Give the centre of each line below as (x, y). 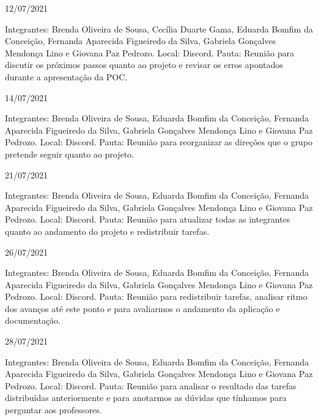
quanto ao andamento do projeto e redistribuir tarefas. (107, 231)
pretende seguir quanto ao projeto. (69, 154)
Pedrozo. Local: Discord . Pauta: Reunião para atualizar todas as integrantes (148, 219)
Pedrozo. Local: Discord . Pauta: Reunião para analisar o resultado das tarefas (151, 385)
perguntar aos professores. (54, 410)
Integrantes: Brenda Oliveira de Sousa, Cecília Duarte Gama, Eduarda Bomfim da (159, 29)
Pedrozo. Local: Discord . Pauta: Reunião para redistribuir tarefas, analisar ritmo (156, 296)
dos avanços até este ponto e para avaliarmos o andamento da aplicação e (142, 308)
